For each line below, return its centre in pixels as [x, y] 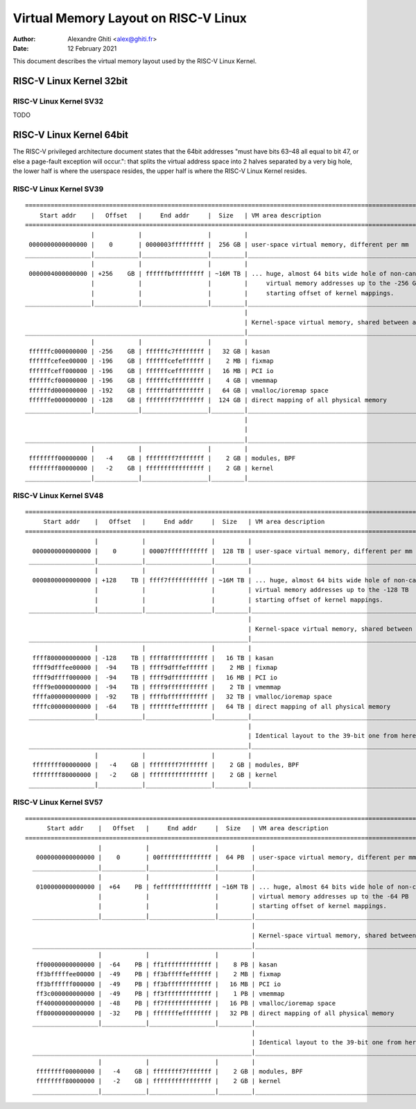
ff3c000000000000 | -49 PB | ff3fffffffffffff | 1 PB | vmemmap [160, 993]
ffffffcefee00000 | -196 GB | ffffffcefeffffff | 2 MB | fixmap [151, 361]
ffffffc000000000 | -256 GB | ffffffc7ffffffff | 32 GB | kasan [149, 351]
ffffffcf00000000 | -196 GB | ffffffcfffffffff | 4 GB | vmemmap [153, 381]
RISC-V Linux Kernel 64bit [70, 135]
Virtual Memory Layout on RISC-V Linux [130, 18]
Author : [24, 39]
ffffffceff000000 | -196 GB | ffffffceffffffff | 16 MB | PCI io [151, 371]
